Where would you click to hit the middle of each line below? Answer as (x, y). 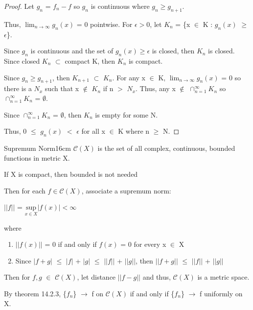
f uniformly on (221, 293)
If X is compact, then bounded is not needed (71, 174)
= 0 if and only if (71, 244)
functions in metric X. (37, 157)
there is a (18, 88)
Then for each (25, 190)
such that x (62, 88)
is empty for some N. (126, 114)
